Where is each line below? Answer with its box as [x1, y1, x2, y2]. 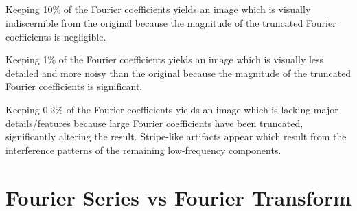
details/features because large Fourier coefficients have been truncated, [5, 115, 303, 130]
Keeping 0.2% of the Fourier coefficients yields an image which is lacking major [5, 102, 338, 116]
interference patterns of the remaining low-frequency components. [5, 142, 281, 157]
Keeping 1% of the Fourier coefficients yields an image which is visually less [5, 52, 324, 67]
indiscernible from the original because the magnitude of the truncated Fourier [5, 15, 336, 30]
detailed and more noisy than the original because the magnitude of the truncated [5, 65, 352, 80]
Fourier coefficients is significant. [5, 79, 143, 93]
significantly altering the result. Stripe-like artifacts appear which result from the [5, 129, 347, 144]
